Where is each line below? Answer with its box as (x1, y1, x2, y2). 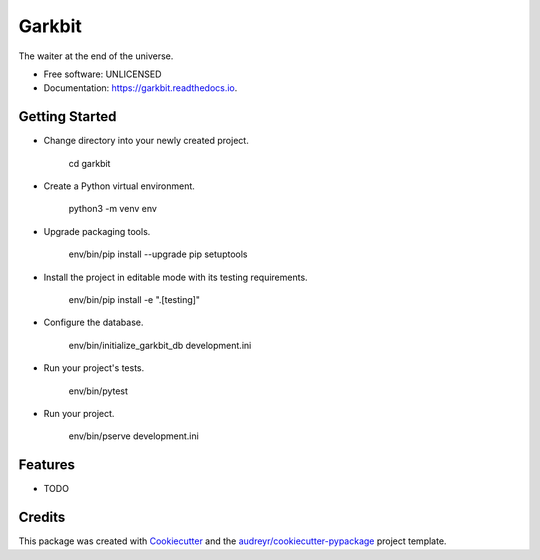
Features (18, 456, 75, 474)
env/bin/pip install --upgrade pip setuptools (68, 248, 248, 260)
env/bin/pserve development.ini (68, 430, 199, 442)
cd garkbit (68, 157, 111, 169)
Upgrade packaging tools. (43, 225, 151, 237)
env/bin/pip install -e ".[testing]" (68, 293, 200, 305)
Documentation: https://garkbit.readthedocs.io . (43, 82, 238, 94)
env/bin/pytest (68, 385, 129, 397)
